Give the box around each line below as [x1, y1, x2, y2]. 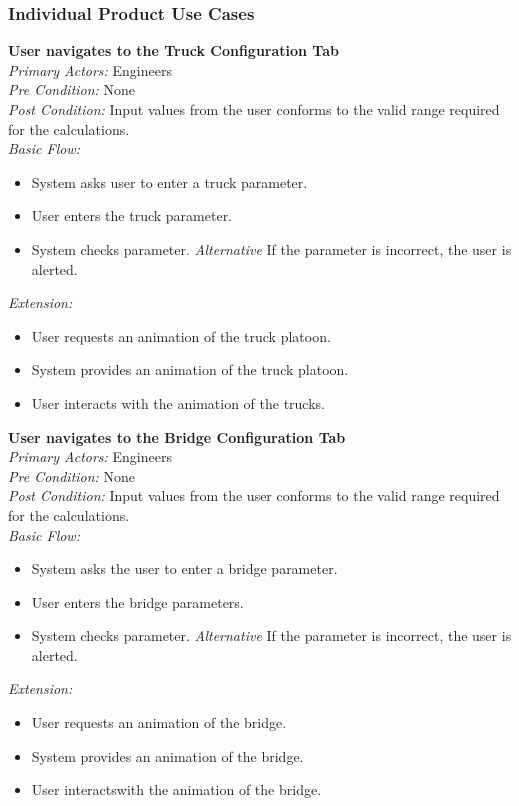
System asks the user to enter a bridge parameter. [31, 558, 338, 579]
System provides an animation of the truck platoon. [31, 359, 349, 380]
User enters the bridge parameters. [31, 591, 244, 612]
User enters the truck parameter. [31, 205, 233, 226]
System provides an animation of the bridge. [31, 745, 304, 766]
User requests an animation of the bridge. [31, 712, 287, 733]
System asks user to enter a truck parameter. [31, 171, 308, 192]
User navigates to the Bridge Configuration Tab [8, 426, 346, 447]
